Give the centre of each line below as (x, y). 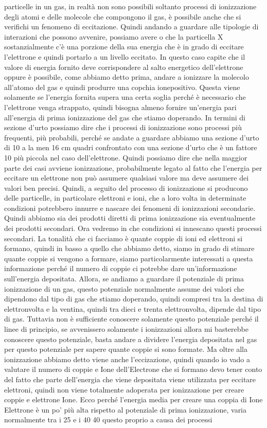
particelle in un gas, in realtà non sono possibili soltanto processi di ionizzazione (130, 6)
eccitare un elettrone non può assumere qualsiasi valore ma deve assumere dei (127, 178)
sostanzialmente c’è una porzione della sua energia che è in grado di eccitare (124, 47)
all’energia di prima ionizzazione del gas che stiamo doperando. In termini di (125, 117)
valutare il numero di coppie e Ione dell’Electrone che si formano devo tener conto (133, 369)
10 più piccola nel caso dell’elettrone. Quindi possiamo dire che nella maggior (126, 157)
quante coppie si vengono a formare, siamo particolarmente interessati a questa (129, 258)
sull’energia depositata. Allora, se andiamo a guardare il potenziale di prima (124, 279)
